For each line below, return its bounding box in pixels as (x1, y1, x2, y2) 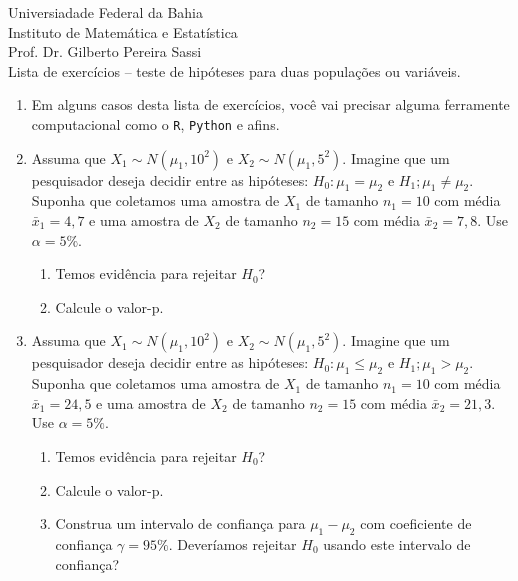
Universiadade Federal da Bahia (8, 2, 204, 22)
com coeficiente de (360, 513, 472, 534)
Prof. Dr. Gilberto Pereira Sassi (8, 41, 202, 62)
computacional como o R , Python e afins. (31, 113, 280, 134)
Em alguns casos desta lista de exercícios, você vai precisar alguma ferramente (31, 94, 510, 115)
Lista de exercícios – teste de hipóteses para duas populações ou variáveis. (8, 60, 461, 81)
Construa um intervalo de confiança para (55, 513, 306, 534)
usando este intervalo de (323, 533, 471, 554)
